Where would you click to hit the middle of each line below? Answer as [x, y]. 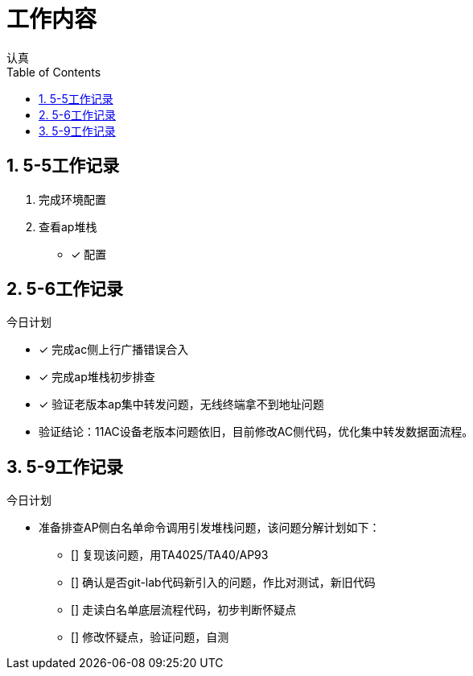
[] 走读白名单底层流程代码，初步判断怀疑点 [184, 610]
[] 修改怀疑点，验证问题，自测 [150, 637]
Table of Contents [54, 72]
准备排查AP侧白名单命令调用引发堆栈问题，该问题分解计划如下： [210, 528]
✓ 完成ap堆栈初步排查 [97, 377]
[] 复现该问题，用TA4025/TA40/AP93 [170, 555]
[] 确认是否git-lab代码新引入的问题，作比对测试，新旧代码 [223, 583]
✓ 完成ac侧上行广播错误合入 [114, 350]
